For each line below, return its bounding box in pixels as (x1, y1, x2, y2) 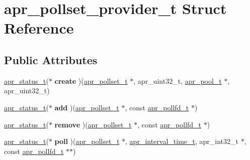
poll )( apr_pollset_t (54, 136, 120, 146)
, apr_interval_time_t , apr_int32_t (125, 136, 238, 146)
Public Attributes (4, 52, 98, 67)
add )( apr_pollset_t (54, 102, 119, 112)
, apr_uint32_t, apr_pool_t (133, 75, 222, 86)
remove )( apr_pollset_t (54, 119, 132, 129)
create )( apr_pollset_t (54, 75, 128, 86)
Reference (4, 18, 74, 38)
